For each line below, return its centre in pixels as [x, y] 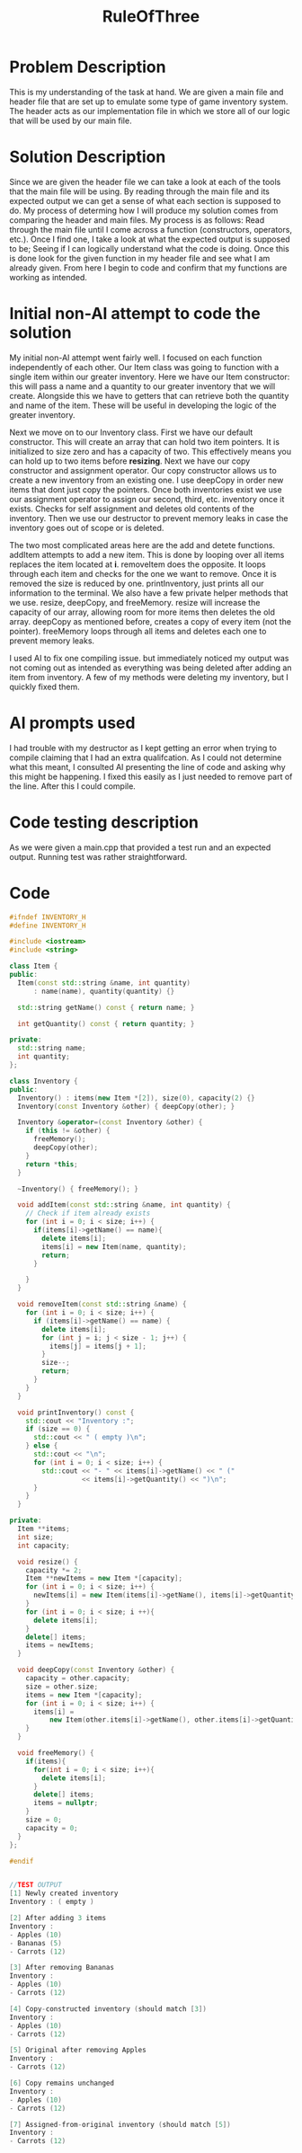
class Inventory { [44, 1081]
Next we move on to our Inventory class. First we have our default [131, 432]
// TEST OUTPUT [36, 1885]
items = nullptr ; [66, 1803]
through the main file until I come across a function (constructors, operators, [151, 229]
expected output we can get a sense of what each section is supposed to [145, 200]
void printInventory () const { [76, 1413]
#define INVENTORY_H [48, 926]
